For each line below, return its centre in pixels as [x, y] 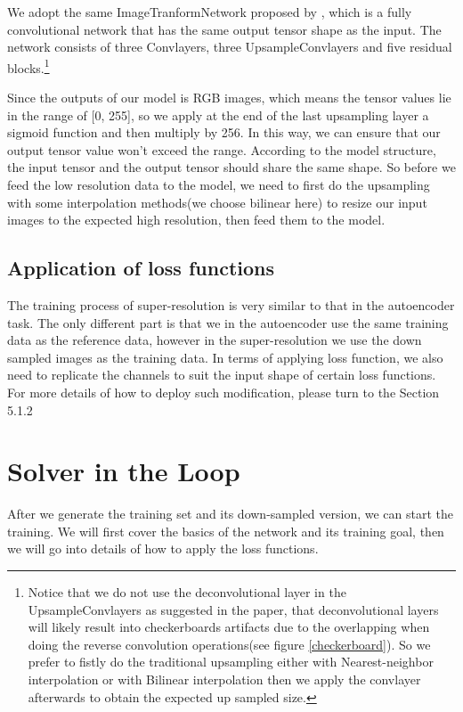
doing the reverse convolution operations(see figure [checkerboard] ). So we [229, 644]
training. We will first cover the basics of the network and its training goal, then [226, 531]
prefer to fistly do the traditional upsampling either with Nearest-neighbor [231, 662]
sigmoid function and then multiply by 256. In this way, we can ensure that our [224, 132]
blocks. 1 [28, 66]
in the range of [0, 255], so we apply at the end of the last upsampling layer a [218, 115]
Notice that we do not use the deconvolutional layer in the [187, 592]
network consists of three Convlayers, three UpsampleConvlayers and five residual [230, 47]
